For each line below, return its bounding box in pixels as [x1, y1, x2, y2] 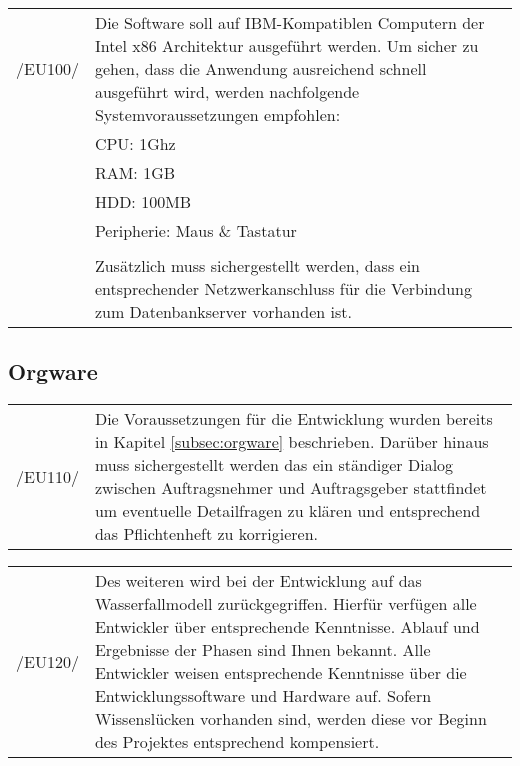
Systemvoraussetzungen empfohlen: [94, 103, 341, 126]
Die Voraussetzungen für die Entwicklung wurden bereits [94, 407, 493, 431]
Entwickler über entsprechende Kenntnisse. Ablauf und [94, 615, 480, 639]
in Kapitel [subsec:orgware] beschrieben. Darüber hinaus [94, 430, 489, 454]
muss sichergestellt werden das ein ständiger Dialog [94, 453, 454, 477]
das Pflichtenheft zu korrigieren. [94, 522, 319, 546]
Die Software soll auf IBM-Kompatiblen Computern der [94, 11, 485, 34]
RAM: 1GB [94, 161, 176, 184]
